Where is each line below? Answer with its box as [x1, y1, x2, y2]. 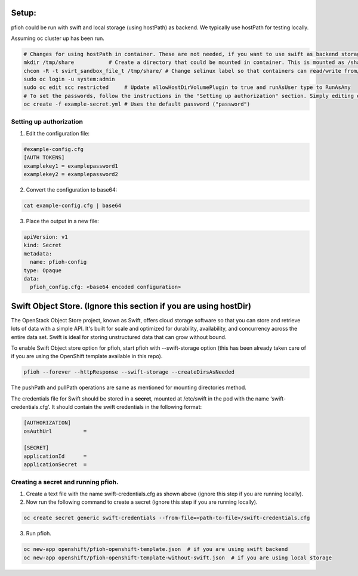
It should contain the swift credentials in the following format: [51, 403, 202, 411]
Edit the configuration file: [26, 130, 89, 137]
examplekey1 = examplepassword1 [23, 162, 119, 170]
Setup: [11, 8, 37, 18]
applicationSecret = [23, 461, 87, 468]
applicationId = [23, 452, 87, 460]
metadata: [23, 250, 53, 257]
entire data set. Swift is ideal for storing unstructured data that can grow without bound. [11, 333, 227, 340]
